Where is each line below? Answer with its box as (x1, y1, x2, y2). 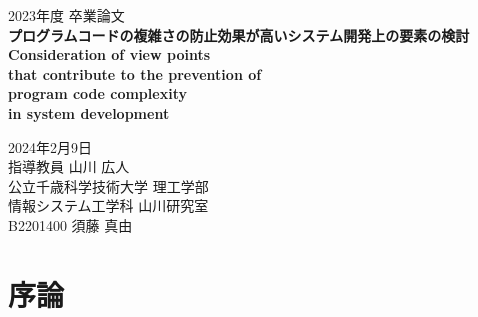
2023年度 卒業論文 (8, 5, 125, 25)
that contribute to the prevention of (8, 63, 262, 84)
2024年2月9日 (8, 136, 92, 157)
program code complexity (8, 83, 187, 104)
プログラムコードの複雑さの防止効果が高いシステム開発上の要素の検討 (8, 24, 470, 45)
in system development (8, 102, 170, 123)
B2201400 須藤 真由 (8, 214, 133, 235)
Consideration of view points (8, 44, 211, 65)
